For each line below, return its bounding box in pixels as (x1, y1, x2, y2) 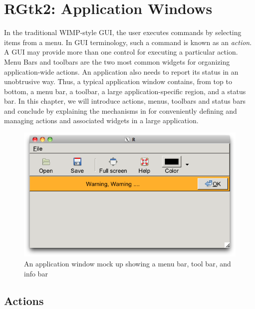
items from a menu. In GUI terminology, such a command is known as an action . (4, 37, 252, 47)
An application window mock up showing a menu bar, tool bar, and (24, 258, 231, 269)
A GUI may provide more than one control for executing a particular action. (4, 47, 238, 57)
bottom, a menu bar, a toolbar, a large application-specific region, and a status (4, 86, 246, 96)
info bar (24, 268, 48, 278)
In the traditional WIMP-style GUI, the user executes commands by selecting (4, 27, 242, 38)
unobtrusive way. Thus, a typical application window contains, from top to (4, 76, 232, 87)
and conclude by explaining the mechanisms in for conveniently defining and (4, 105, 237, 116)
